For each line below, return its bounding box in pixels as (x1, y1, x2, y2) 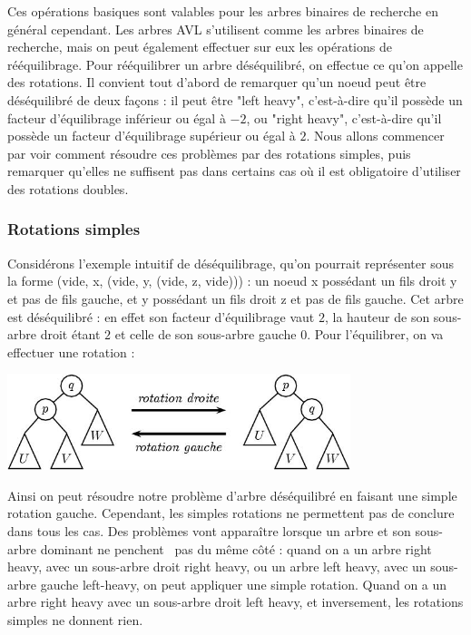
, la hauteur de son (324, 307, 430, 326)
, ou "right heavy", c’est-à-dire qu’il (246, 108, 442, 127)
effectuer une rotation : (7, 342, 135, 361)
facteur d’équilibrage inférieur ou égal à (7, 108, 226, 127)
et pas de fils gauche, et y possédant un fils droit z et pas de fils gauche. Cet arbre (7, 288, 464, 308)
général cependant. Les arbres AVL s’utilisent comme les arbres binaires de (7, 19, 424, 38)
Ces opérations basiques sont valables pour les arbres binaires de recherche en (7, 2, 438, 20)
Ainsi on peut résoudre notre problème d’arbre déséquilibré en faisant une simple (7, 485, 457, 504)
